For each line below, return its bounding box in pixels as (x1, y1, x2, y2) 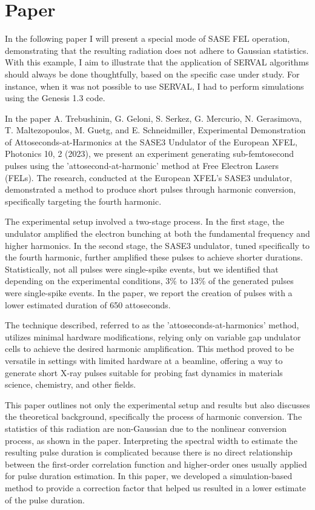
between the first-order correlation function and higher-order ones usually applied (5, 457, 307, 470)
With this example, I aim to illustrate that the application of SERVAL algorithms (5, 56, 309, 68)
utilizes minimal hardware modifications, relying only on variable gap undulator (5, 330, 301, 343)
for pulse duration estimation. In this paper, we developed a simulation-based (5, 469, 293, 482)
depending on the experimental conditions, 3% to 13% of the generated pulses (5, 274, 294, 287)
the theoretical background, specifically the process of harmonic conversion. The (5, 410, 302, 423)
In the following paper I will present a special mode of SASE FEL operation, (5, 32, 290, 45)
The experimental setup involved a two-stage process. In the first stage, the (5, 215, 284, 228)
